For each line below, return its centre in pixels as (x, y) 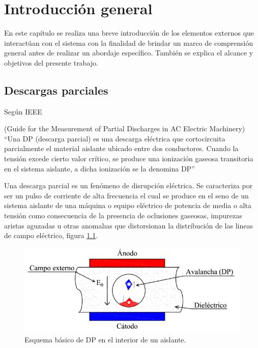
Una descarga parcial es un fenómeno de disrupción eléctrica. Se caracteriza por (128, 185)
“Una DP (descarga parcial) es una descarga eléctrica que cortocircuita (115, 138)
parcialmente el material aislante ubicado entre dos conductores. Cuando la (121, 148)
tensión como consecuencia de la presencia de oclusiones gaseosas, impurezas (123, 215)
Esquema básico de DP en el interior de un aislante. (105, 339)
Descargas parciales (56, 90)
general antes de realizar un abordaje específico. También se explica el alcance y (129, 53)
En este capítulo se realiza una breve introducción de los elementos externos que (129, 33)
